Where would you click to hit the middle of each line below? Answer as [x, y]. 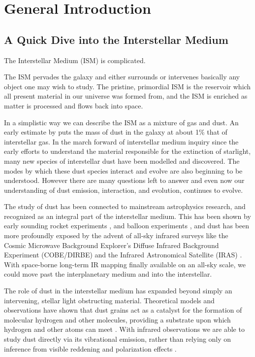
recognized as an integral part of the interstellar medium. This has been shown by [127, 216]
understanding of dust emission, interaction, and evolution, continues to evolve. [124, 190]
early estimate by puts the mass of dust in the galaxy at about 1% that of [116, 132]
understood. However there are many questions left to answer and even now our [124, 180]
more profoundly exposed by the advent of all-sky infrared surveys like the [116, 235]
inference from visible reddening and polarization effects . [90, 348]
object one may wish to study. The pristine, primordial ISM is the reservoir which [127, 86]
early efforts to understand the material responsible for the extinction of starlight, [127, 151]
